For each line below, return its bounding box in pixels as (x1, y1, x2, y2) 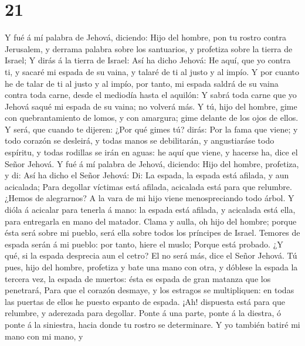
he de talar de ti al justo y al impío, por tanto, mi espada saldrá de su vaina (5, 77, 279, 89)
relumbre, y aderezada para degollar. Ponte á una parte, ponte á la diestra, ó (5, 307, 282, 319)
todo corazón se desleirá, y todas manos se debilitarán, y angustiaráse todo (5, 134, 274, 147)
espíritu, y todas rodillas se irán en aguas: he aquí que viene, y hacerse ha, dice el (5, 146, 298, 158)
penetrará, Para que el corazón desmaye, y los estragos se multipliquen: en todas (5, 284, 294, 296)
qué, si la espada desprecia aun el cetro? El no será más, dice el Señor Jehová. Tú (5, 249, 297, 262)
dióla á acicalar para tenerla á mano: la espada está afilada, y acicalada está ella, (5, 203, 296, 216)
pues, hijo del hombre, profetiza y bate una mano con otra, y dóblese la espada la (5, 261, 298, 273)
